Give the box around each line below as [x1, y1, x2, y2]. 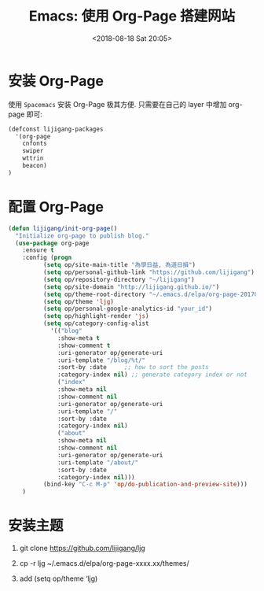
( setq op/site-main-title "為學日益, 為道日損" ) [42, 261, 196, 269]
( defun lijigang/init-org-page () [8, 224, 118, 232]
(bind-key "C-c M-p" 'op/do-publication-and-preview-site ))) [42, 481, 247, 489]
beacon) [22, 162, 47, 170]
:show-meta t [57, 334, 101, 342]
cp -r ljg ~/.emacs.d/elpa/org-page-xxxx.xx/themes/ [19, 559, 190, 568]
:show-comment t [57, 342, 111, 349]
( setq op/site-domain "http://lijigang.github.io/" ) [42, 283, 220, 291]
